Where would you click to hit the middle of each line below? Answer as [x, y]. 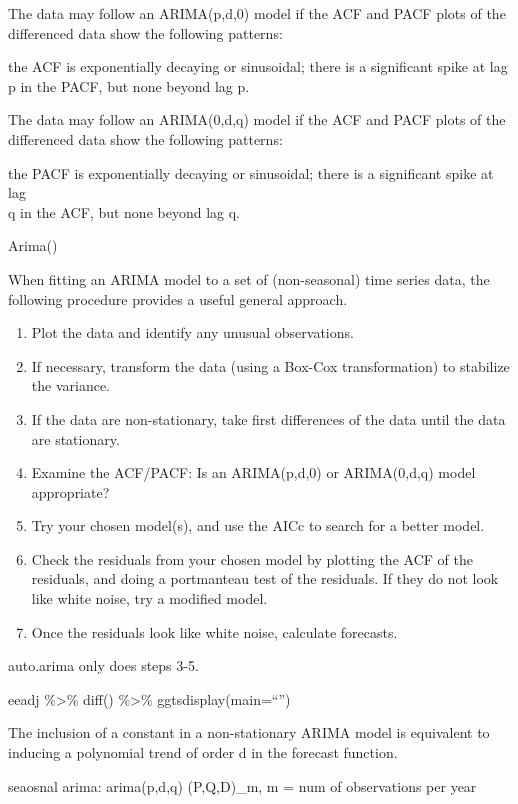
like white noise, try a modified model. [149, 598]
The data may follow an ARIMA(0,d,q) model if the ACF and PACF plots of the [257, 119]
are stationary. [75, 438]
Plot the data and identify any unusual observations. [192, 332]
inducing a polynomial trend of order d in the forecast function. [203, 752]
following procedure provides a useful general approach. [178, 298]
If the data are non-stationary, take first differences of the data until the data [268, 418]
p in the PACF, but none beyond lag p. [129, 85]
